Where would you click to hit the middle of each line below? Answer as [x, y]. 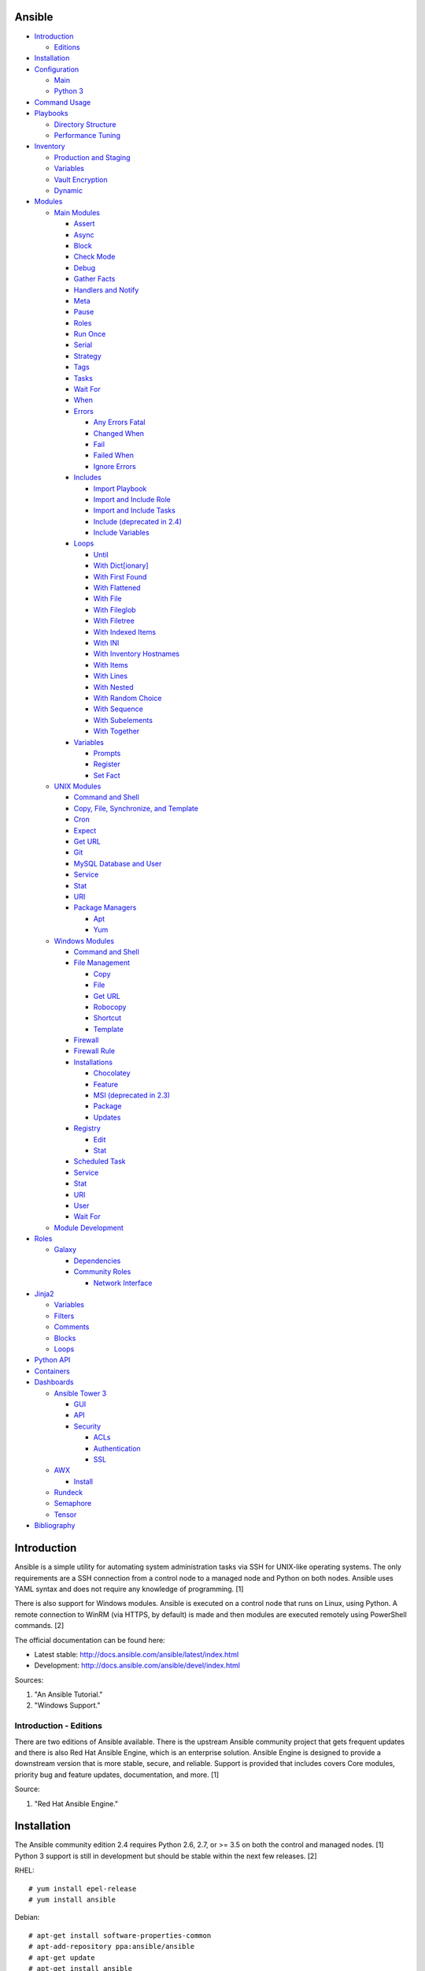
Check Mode [94, 257]
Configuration [57, 69]
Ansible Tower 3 [80, 1393]
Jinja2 [44, 1294]
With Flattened [117, 588]
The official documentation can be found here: [90, 1640]
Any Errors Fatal [119, 423]
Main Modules [77, 212]
